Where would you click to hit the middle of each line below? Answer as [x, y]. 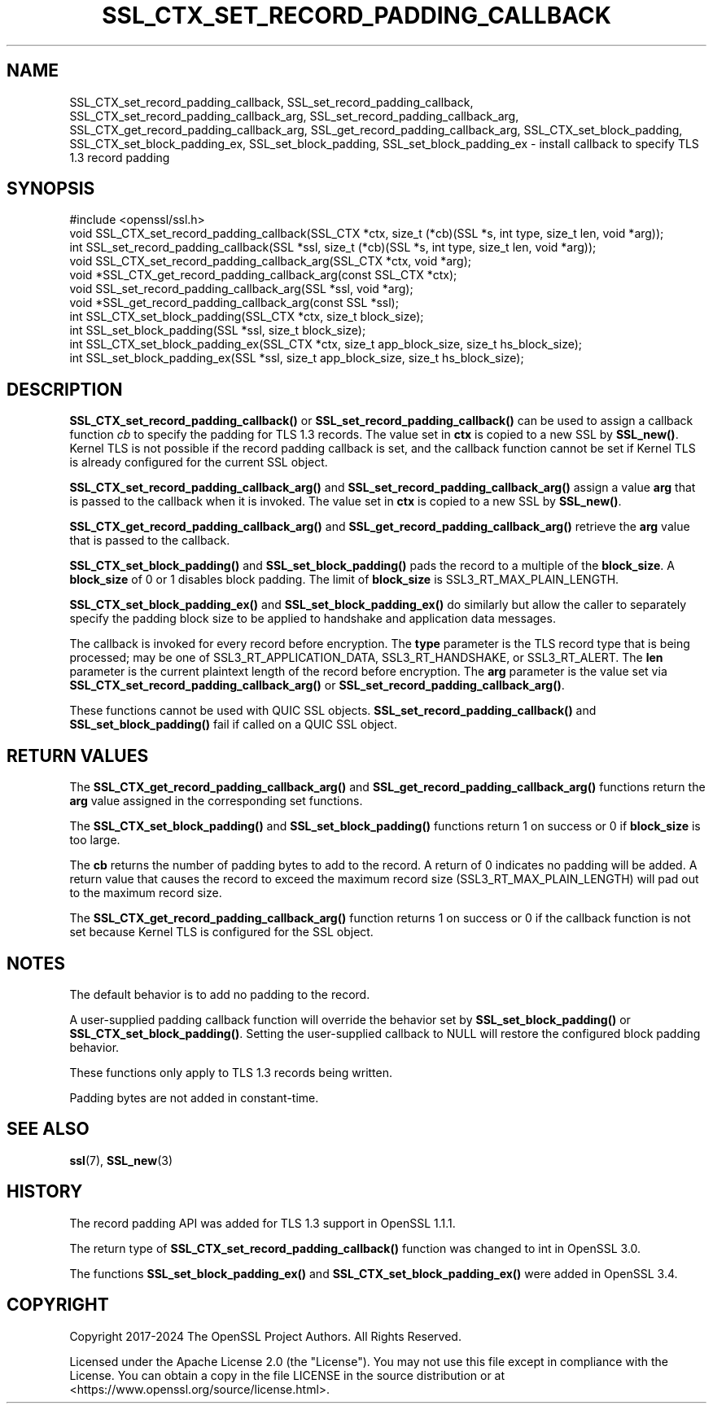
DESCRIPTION [65, 389]
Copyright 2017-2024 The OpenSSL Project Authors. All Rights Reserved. [265, 1336]
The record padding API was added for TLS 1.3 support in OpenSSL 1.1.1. [262, 1223]
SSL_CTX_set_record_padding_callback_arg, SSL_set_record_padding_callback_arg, [294, 116]
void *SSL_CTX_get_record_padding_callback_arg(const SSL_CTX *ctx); [263, 275]
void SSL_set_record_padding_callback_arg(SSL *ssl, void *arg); [241, 289]
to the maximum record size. [146, 893]
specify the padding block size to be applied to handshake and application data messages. [313, 619]
